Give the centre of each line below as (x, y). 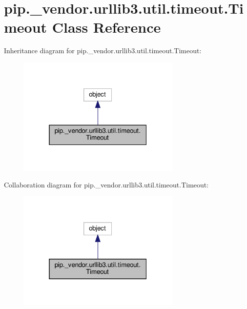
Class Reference (106, 27)
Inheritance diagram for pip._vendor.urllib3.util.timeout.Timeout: (103, 51)
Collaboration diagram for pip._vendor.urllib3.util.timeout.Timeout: (106, 184)
